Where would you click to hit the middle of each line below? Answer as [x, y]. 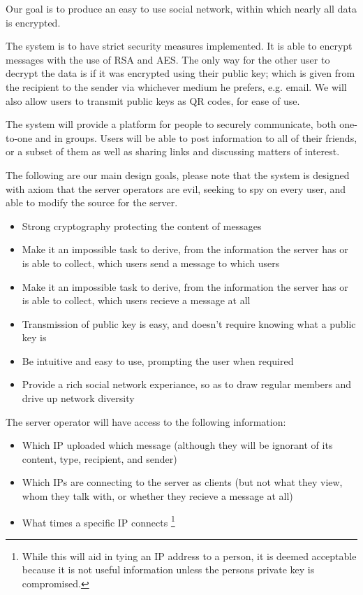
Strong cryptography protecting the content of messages [142, 225]
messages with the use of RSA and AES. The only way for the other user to [168, 59]
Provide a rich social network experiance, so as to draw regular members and [187, 384]
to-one [19, 137]
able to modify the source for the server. [92, 202]
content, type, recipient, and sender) [99, 458]
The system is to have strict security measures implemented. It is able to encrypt [179, 46]
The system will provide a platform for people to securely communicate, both [171, 124]
